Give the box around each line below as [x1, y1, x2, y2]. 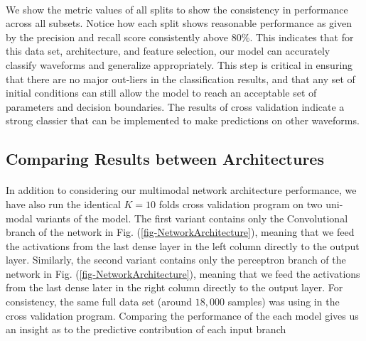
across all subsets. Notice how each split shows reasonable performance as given [6, 16, 352, 31]
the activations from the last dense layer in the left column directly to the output [6, 238, 360, 253]
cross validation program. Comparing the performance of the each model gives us [6, 308, 359, 323]
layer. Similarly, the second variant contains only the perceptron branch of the [6, 252, 346, 267]
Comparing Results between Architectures [6, 148, 324, 170]
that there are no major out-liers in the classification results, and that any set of [6, 71, 355, 86]
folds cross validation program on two [158, 196, 323, 211]
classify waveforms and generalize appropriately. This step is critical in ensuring [6, 57, 353, 72]
